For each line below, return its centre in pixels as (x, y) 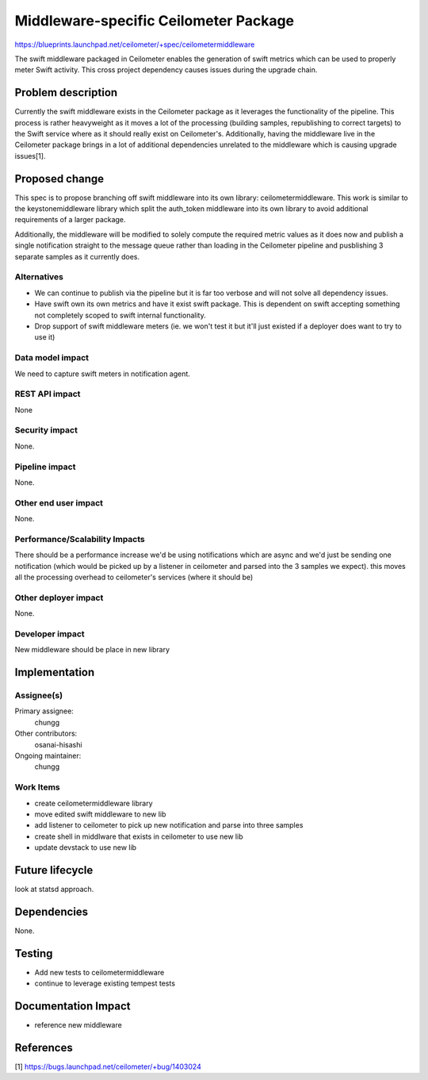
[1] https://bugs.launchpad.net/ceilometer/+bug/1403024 (108, 1067)
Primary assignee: (44, 711)
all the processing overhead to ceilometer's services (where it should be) (134, 577)
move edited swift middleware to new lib (100, 814)
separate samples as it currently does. (77, 256)
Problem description (66, 92)
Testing (34, 953)
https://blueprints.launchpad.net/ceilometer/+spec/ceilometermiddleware (135, 44)
